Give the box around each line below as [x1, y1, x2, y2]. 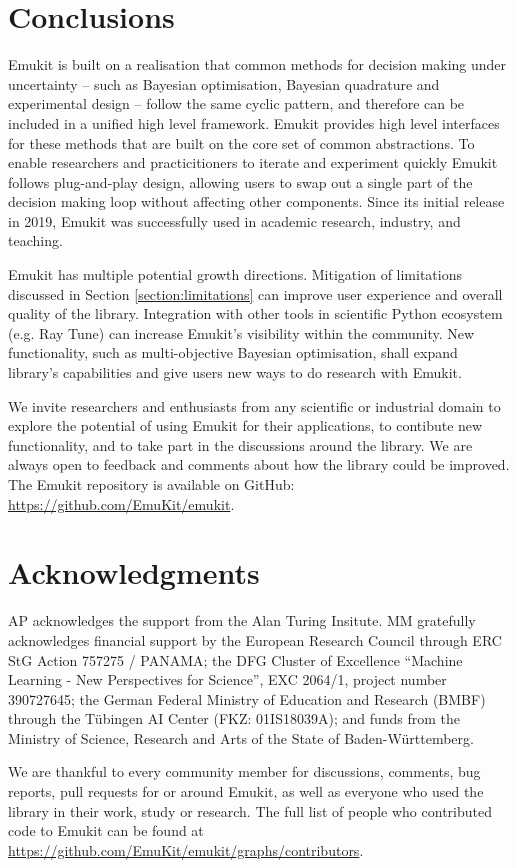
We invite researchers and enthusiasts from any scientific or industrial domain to [8, 395, 501, 416]
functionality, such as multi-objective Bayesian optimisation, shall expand [8, 342, 458, 363]
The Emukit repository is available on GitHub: [8, 474, 295, 494]
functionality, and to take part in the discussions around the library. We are [8, 434, 473, 455]
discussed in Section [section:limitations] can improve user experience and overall [8, 283, 503, 304]
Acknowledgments [8, 552, 260, 593]
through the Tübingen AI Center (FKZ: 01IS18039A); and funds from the [8, 708, 461, 729]
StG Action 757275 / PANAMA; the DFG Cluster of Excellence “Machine [8, 649, 463, 670]
